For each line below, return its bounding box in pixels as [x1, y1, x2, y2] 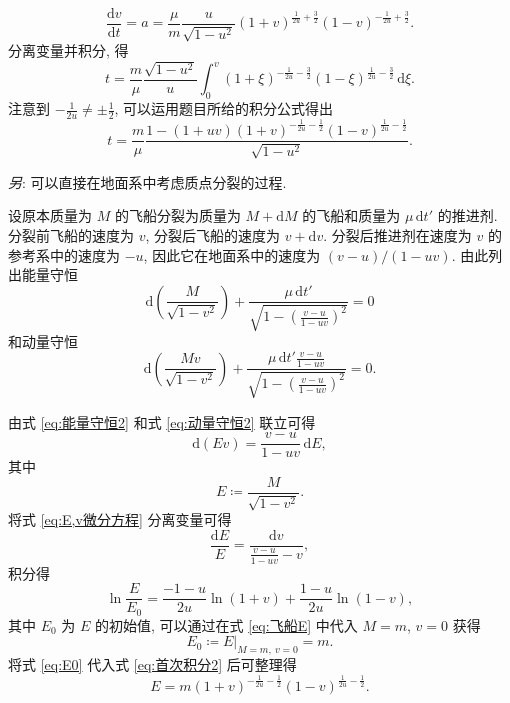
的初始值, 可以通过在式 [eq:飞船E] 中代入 [95, 614, 358, 635]
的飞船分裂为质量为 [114, 205, 241, 226]
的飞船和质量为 [302, 205, 401, 226]
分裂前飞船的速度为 [8, 224, 134, 245]
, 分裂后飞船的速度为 [145, 224, 281, 245]
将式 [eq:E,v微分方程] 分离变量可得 [8, 509, 232, 530]
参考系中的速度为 [8, 244, 120, 265]
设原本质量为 [8, 205, 92, 226]
